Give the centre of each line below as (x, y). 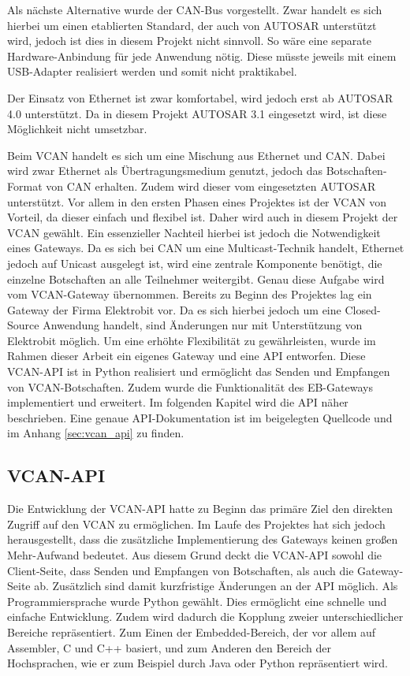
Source (23, 325)
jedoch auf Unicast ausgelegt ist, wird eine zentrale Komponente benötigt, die (195, 263)
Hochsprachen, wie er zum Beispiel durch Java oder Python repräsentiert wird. (198, 663)
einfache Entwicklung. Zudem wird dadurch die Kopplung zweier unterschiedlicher (205, 617)
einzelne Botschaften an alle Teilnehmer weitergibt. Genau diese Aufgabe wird (196, 279)
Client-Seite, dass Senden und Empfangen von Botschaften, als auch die (181, 570)
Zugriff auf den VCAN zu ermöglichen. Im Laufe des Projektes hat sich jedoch (196, 524)
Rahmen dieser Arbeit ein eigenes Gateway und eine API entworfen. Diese (186, 356)
